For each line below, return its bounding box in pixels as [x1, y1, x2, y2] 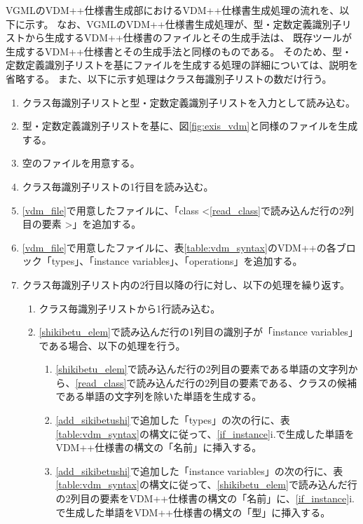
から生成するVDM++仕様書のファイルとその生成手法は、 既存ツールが [25, 30, 352, 45]
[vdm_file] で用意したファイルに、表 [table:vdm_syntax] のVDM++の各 [22, 240, 336, 254]
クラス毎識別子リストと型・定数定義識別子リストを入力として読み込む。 [22, 95, 356, 109]
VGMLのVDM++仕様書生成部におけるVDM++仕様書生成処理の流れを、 [6, 3, 340, 17]
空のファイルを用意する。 [22, 156, 140, 170]
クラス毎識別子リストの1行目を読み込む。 [22, 179, 214, 193]
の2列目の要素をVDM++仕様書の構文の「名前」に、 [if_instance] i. [55, 491, 355, 506]
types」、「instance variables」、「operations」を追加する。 [51, 254, 303, 268]
